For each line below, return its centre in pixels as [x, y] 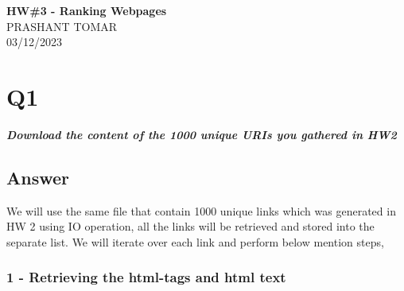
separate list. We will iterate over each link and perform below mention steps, [195, 241]
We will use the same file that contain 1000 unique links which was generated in [201, 210]
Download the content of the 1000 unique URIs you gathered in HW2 [202, 134]
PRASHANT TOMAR [62, 26]
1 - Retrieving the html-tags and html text [146, 277]
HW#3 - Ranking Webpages [87, 10]
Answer [38, 177]
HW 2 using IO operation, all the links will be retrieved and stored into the [190, 226]
